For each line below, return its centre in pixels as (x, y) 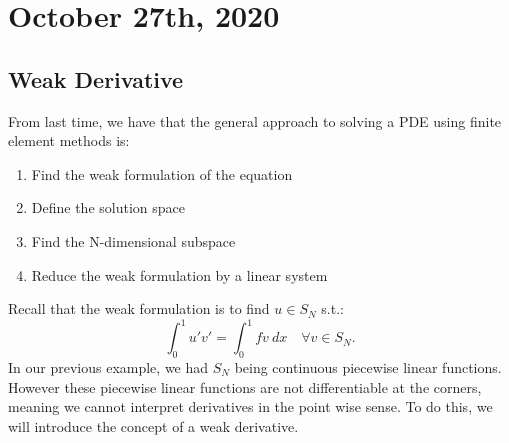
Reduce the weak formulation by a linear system (179, 274)
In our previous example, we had (108, 367)
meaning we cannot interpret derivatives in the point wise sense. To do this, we (250, 406)
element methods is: (69, 140)
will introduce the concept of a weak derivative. (153, 425)
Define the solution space (108, 207)
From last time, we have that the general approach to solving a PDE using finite (255, 120)
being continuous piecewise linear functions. (368, 367)
